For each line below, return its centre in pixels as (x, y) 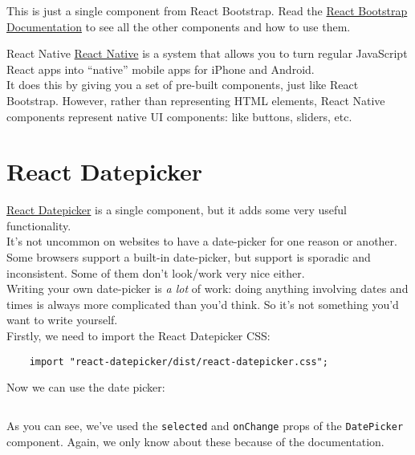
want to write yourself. (62, 320)
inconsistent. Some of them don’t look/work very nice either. (156, 272)
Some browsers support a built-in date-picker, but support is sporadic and (189, 257)
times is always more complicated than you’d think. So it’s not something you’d (203, 304)
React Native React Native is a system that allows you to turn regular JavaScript (207, 53)
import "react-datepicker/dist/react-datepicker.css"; (179, 362)
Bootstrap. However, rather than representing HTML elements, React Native (196, 100)
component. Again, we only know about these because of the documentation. (195, 441)
